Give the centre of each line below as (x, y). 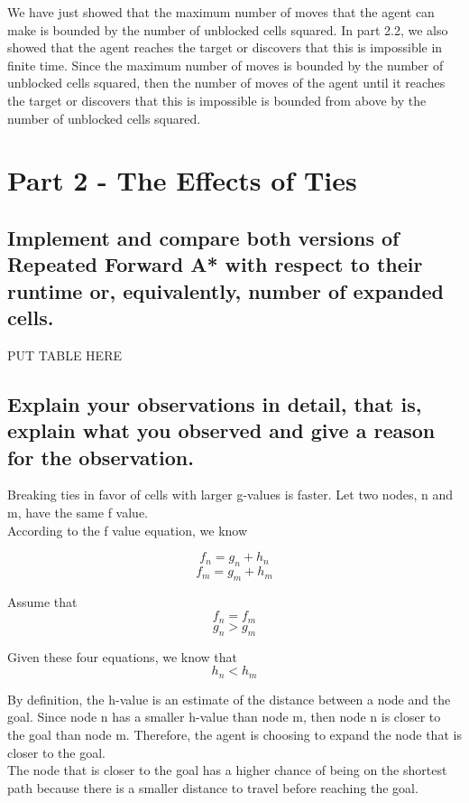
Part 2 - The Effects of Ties (182, 180)
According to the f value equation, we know (128, 530)
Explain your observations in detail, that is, (215, 403)
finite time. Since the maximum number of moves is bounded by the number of (225, 65)
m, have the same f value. (78, 513)
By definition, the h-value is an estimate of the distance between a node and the (229, 699)
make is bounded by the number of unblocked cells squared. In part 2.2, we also (228, 29)
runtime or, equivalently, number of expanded (225, 290)
